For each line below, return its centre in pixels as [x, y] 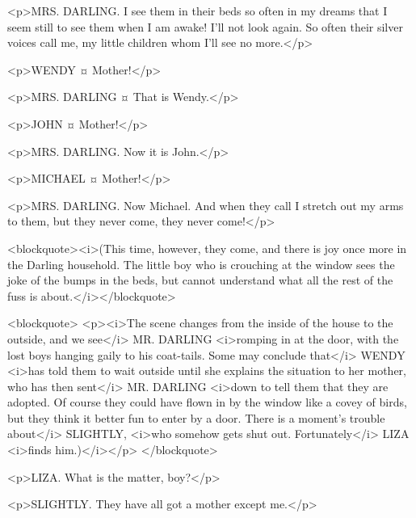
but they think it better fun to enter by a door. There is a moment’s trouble [196, 417]
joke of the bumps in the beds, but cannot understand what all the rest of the [200, 280]
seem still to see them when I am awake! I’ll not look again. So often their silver [205, 26]
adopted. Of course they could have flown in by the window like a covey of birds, [207, 402]
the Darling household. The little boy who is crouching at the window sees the [201, 264]
